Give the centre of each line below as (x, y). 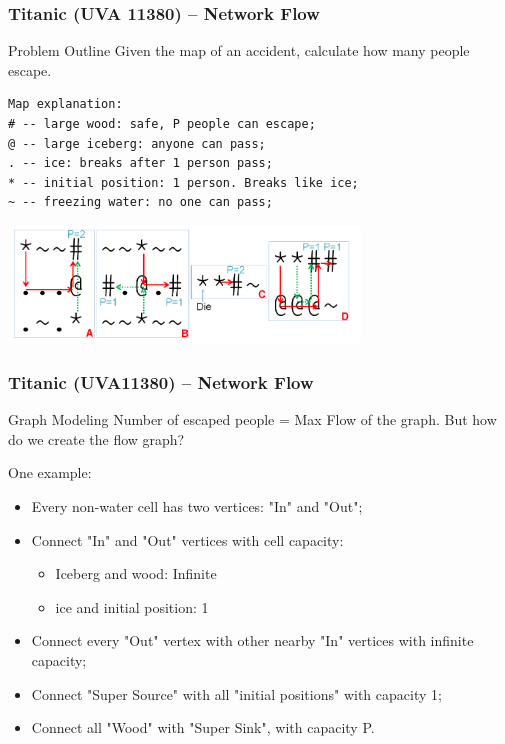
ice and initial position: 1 (132, 606)
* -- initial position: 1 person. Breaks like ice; (183, 182)
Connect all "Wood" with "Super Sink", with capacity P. (203, 727)
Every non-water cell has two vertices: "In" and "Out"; (197, 506)
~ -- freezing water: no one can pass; (140, 202)
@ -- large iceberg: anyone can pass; (137, 143)
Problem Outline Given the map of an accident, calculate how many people (239, 50)
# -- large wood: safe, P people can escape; (162, 124)
